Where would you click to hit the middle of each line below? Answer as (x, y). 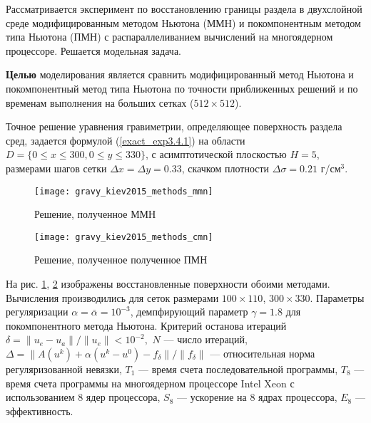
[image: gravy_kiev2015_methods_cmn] (124, 237)
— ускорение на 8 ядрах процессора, (257, 397)
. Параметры (337, 297)
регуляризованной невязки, (64, 369)
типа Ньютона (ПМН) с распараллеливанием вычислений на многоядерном (169, 37)
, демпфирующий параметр (189, 312)
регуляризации (37, 312)
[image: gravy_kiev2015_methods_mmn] (124, 191)
